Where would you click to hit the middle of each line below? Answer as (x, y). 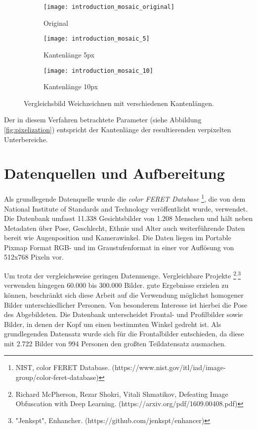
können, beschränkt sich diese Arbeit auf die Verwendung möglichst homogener (124, 295)
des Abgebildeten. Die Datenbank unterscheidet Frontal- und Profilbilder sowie (124, 314)
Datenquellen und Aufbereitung (114, 173)
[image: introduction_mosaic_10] (98, 71)
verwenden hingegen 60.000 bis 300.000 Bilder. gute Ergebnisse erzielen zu (116, 285)
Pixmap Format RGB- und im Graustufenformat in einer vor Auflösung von (119, 247)
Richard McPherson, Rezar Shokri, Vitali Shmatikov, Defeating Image (122, 394)
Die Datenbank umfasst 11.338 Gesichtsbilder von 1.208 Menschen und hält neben (128, 218)
